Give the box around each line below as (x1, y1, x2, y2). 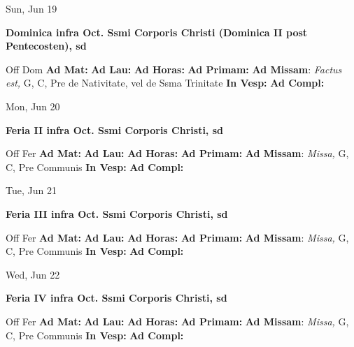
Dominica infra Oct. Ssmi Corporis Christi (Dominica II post (6, 24, 308, 39)
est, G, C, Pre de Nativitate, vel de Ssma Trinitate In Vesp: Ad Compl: (6, 75, 325, 90)
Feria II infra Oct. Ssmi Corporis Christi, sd (6, 122, 223, 137)
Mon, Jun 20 (6, 98, 60, 113)
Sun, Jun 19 (6, 1, 57, 15)
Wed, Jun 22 (6, 267, 60, 281)
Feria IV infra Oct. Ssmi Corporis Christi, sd (6, 290, 227, 305)
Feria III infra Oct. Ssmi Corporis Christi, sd (6, 206, 228, 221)
